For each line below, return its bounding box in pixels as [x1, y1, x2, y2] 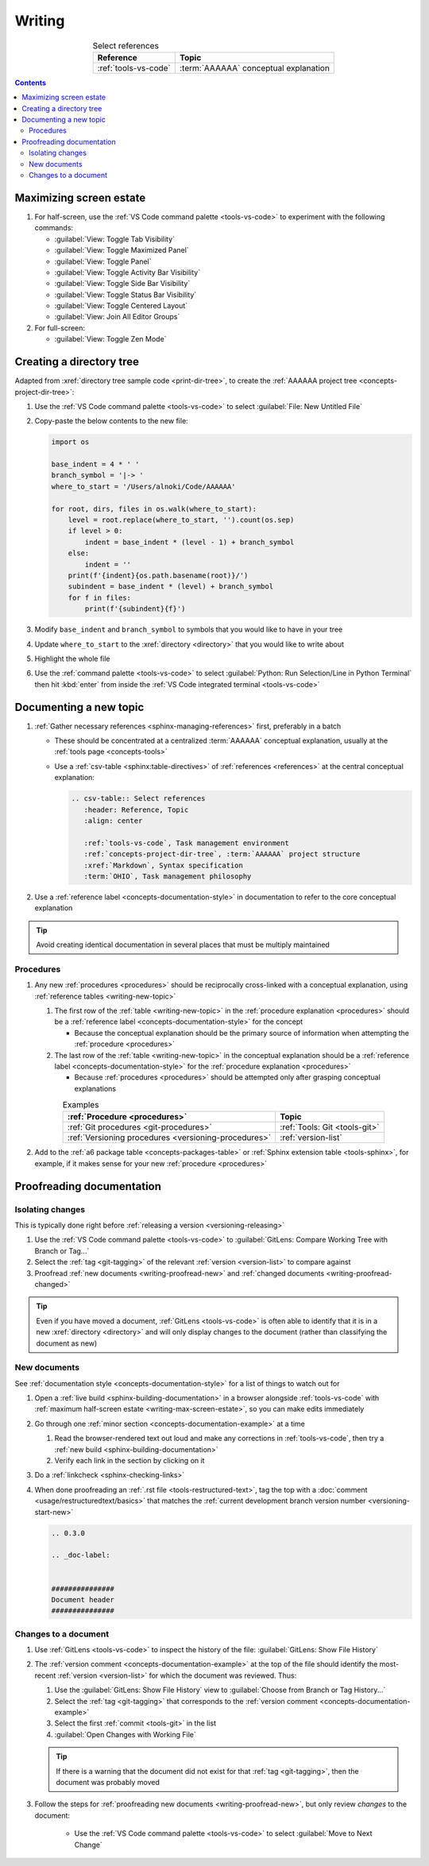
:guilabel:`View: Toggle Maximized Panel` [54, 245, 190, 255]
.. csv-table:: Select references [71, 794, 206, 803]
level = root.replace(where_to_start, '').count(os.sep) [68, 516, 295, 524]
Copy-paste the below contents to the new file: [34, 416, 188, 426]
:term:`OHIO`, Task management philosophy [83, 871, 252, 881]
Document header [51, 1595, 115, 1604]
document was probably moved [56, 1777, 160, 1787]
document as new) [36, 1339, 98, 1348]
